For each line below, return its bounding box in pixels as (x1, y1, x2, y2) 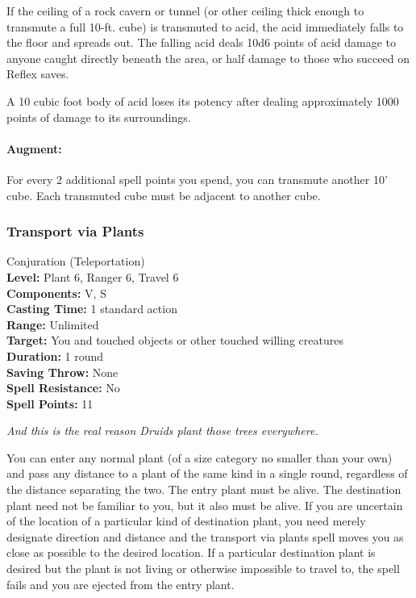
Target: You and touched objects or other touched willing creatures (6, 332, 343, 349)
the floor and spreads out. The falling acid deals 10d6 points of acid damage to (6, 34, 397, 51)
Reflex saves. (6, 65, 69, 82)
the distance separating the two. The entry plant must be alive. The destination (6, 481, 401, 498)
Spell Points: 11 (6, 395, 94, 412)
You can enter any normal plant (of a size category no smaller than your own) (6, 449, 393, 466)
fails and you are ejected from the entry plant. (6, 575, 235, 592)
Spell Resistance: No (6, 379, 120, 396)
